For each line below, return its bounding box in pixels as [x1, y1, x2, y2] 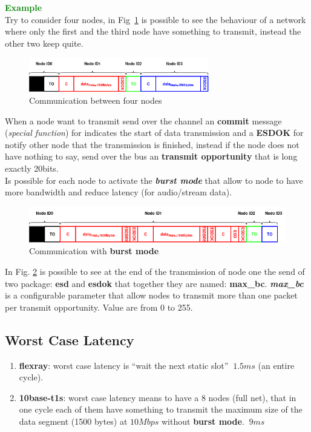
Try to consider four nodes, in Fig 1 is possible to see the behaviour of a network [5, 13, 306, 25]
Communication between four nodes [29, 94, 162, 106]
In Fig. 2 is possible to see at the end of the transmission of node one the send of [5, 265, 305, 277]
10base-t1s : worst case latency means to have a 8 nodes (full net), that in [19, 391, 296, 403]
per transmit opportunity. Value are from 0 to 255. [5, 300, 193, 313]
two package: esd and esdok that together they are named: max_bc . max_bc [5, 277, 304, 289]
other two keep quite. [5, 36, 83, 49]
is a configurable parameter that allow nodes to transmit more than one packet [5, 289, 298, 302]
